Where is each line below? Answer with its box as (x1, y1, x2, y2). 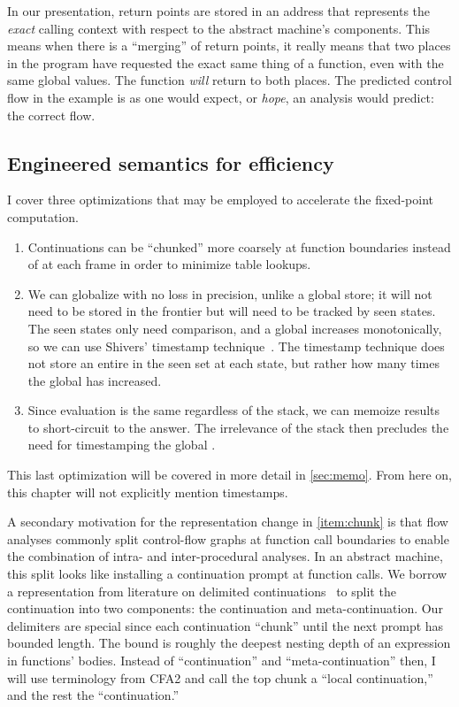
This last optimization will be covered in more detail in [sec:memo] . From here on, (7, 465, 453, 484)
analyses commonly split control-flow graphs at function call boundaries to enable (7, 529, 449, 548)
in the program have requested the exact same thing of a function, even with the (7, 53, 444, 72)
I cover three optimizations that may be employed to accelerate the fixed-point (7, 190, 433, 209)
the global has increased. (27, 371, 162, 389)
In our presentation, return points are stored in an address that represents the (7, 2, 431, 19)
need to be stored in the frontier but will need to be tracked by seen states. (27, 302, 436, 320)
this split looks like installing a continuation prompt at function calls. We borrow (7, 565, 448, 583)
